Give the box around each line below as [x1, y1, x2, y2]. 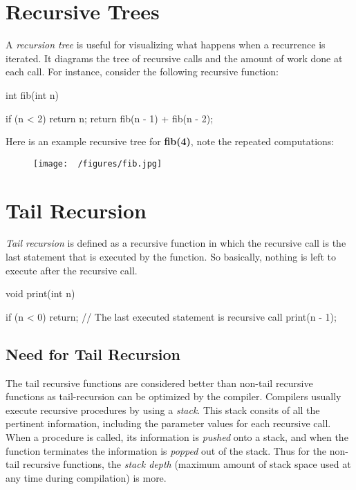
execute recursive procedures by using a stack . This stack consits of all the [6, 402, 320, 417]
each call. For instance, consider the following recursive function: [6, 64, 279, 79]
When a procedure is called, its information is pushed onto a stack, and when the [6, 430, 348, 444]
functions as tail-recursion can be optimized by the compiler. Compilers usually [6, 389, 341, 404]
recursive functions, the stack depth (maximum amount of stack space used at [22, 457, 351, 471]
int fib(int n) [6, 87, 59, 102]
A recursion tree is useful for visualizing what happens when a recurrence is [6, 37, 326, 52]
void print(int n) [6, 286, 75, 301]
